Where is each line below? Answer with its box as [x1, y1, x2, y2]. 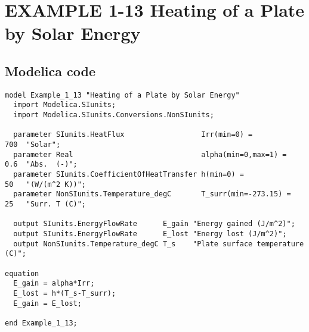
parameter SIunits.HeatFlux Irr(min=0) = [13, 130, 253, 139]
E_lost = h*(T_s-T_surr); [13, 289, 116, 297]
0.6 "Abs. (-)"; [5, 160, 78, 169]
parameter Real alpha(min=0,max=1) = [13, 150, 287, 159]
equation [5, 269, 39, 278]
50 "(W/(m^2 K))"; [5, 180, 86, 189]
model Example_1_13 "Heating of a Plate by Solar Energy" [5, 90, 240, 99]
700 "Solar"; [5, 140, 61, 149]
